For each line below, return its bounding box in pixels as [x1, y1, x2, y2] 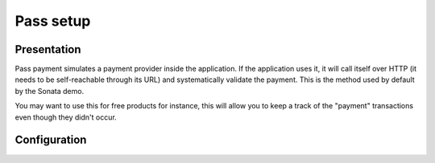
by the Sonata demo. [14, 86, 85, 96]
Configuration [14, 133, 87, 147]
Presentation [14, 43, 81, 56]
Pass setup [14, 12, 91, 30]
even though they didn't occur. [14, 112, 117, 122]
